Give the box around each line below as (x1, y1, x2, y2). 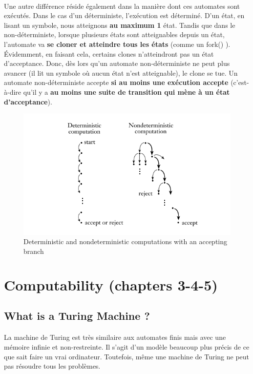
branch (23, 246, 44, 256)
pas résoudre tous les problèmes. (4, 361, 101, 371)
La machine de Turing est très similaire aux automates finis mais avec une (4, 332, 226, 342)
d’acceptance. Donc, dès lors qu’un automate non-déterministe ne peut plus (4, 58, 230, 68)
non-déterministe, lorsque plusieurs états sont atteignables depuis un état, (4, 29, 225, 40)
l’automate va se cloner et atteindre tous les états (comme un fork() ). (4, 39, 231, 49)
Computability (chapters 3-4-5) (4, 274, 218, 294)
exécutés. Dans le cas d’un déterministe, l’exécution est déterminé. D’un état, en (4, 10, 245, 21)
